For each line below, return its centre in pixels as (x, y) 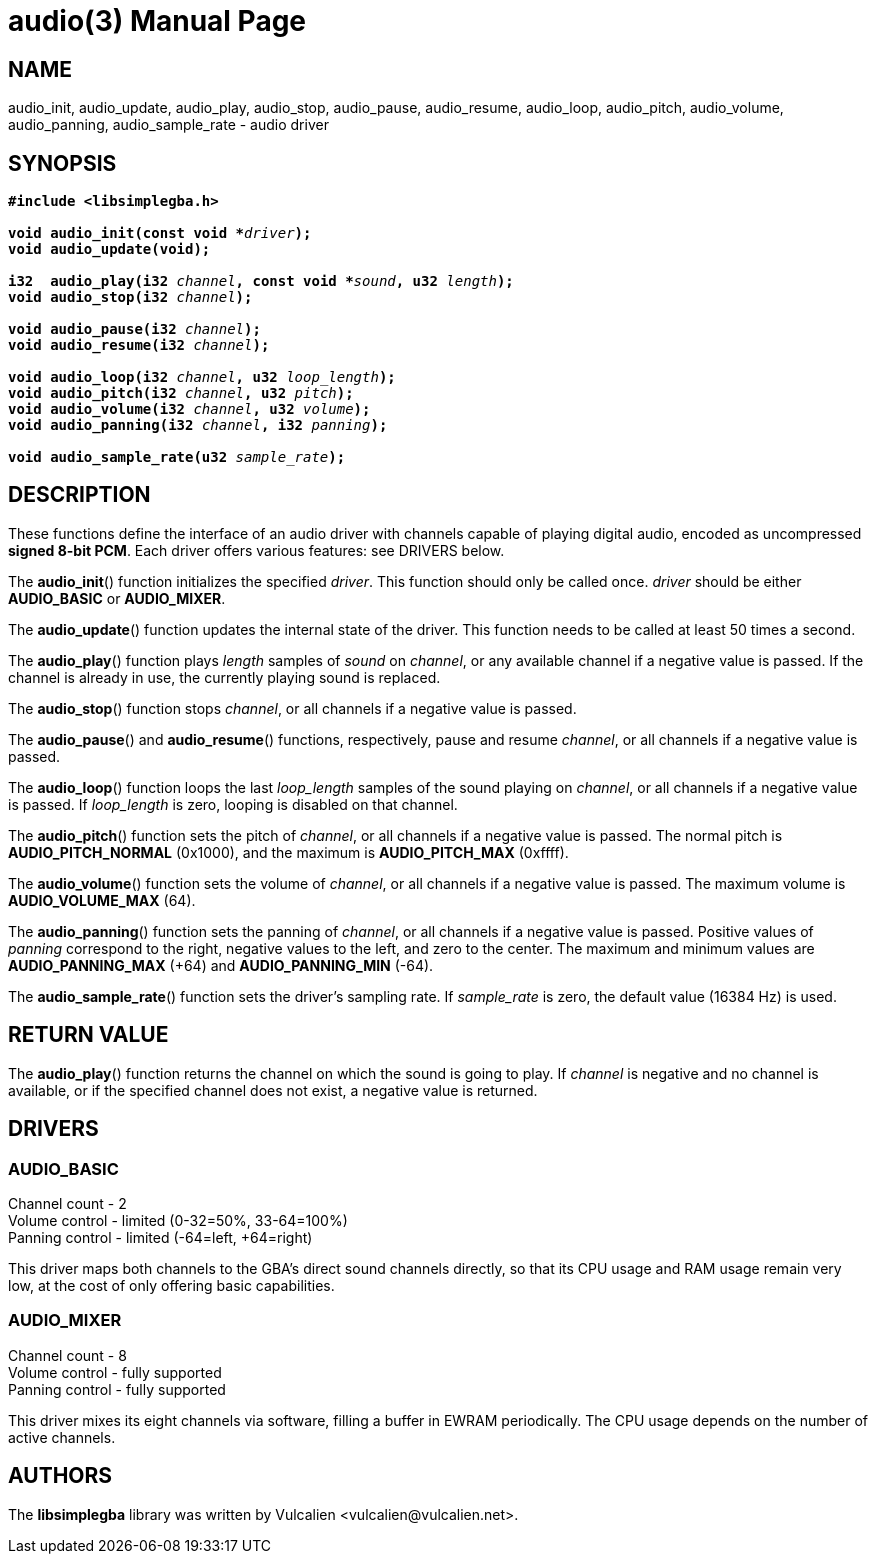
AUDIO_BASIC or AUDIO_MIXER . (117, 598)
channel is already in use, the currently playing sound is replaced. (224, 677)
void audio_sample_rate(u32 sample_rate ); (177, 457)
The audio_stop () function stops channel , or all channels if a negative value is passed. (292, 708)
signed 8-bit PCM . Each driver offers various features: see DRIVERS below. (256, 550)
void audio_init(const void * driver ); (160, 233)
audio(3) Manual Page (157, 21)
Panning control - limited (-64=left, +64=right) (160, 1237)
